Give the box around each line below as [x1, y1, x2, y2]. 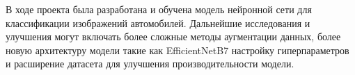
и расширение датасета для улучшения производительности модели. [6, 56, 294, 71]
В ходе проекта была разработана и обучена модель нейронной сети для [6, 2, 312, 16]
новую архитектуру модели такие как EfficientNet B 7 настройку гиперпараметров [6, 42, 349, 57]
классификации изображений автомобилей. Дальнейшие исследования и [6, 15, 310, 30]
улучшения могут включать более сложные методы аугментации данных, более [6, 29, 341, 44]
